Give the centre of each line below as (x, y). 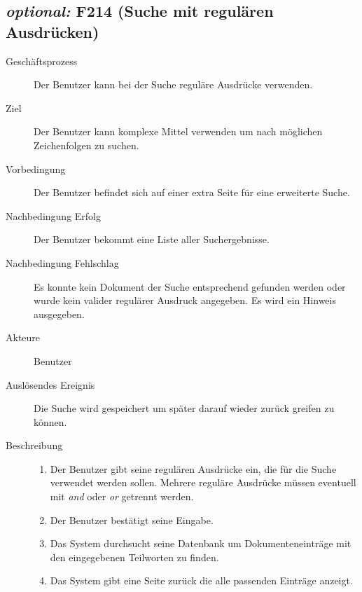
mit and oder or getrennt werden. (122, 496)
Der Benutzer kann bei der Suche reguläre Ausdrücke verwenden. (173, 84)
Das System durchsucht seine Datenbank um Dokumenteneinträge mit (201, 543)
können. (50, 421)
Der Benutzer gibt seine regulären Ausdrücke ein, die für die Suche (193, 468)
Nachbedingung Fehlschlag (62, 262)
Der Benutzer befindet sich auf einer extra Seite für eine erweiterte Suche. (192, 192)
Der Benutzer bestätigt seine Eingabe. (132, 519)
